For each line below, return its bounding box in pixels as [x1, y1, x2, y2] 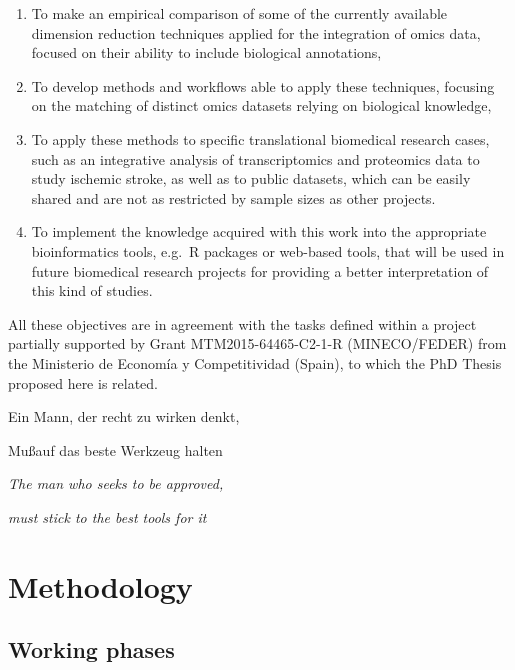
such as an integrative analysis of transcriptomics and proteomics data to [31, 148, 480, 169]
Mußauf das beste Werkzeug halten [8, 439, 223, 460]
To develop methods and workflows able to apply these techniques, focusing [31, 75, 495, 96]
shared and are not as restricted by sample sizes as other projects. [31, 187, 436, 208]
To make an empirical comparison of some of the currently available [31, 3, 448, 23]
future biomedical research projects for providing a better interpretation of [31, 260, 489, 281]
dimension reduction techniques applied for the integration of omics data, [31, 22, 481, 43]
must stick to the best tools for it [8, 506, 207, 527]
